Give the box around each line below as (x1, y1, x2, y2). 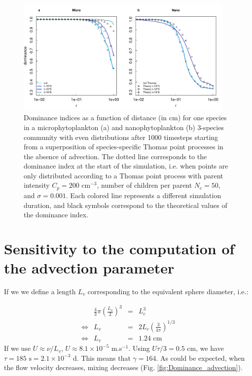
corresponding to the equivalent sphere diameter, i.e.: (87, 286, 249, 297)
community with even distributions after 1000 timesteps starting (24, 132, 218, 142)
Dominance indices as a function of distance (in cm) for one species (24, 112, 227, 123)
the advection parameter (4, 258, 175, 278)
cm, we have (187, 343, 224, 353)
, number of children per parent (97, 180, 192, 190)
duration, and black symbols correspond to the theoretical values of (24, 200, 227, 210)
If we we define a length (4, 286, 76, 297)
